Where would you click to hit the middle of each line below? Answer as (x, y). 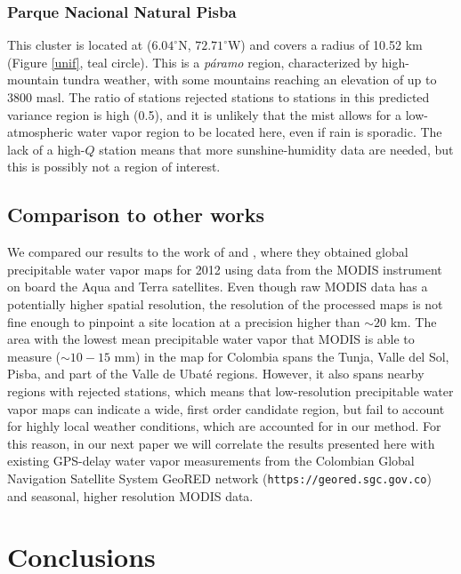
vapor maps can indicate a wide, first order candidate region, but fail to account (226, 408)
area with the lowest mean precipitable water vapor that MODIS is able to (211, 339)
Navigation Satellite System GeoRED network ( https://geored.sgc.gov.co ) (219, 478)
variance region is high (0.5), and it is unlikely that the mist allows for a (204, 114)
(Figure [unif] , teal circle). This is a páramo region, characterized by (193, 62)
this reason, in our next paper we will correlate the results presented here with (221, 443)
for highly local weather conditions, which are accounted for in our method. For (224, 426)
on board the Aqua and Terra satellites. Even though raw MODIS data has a (218, 287)
